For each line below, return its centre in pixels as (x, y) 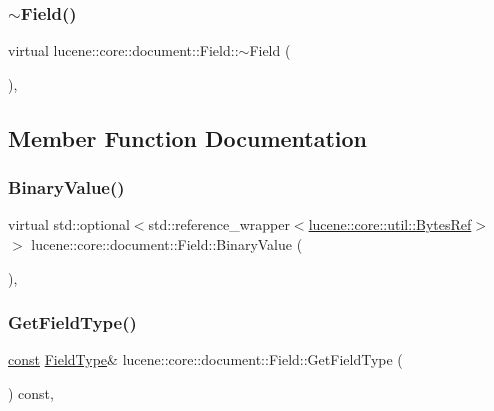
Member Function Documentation (188, 137)
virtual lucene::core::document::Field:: (123, 50)
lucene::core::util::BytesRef (390, 224)
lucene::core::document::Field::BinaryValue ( (167, 244)
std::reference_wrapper (219, 224)
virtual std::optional (69, 224)
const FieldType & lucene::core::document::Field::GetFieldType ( (205, 359)
